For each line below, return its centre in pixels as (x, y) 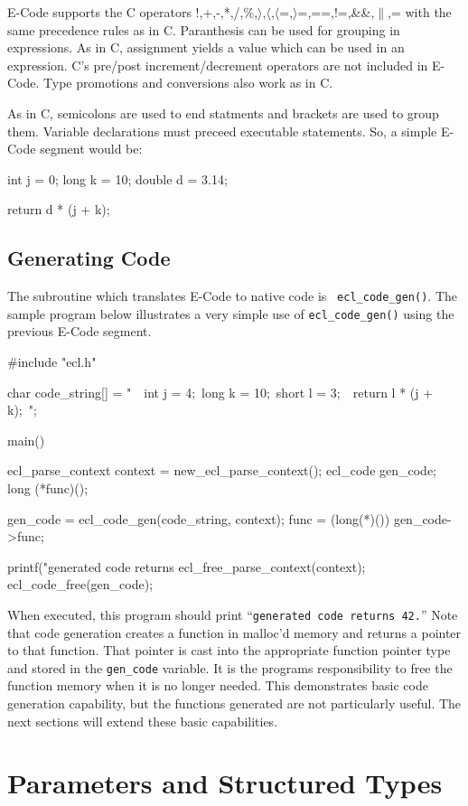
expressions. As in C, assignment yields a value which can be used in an (206, 47)
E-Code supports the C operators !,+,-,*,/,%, (133, 12)
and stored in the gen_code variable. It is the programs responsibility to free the (230, 667)
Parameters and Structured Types (225, 783)
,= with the (420, 12)
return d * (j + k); (59, 209)
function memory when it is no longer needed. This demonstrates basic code (218, 685)
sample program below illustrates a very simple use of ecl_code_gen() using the (231, 313)
